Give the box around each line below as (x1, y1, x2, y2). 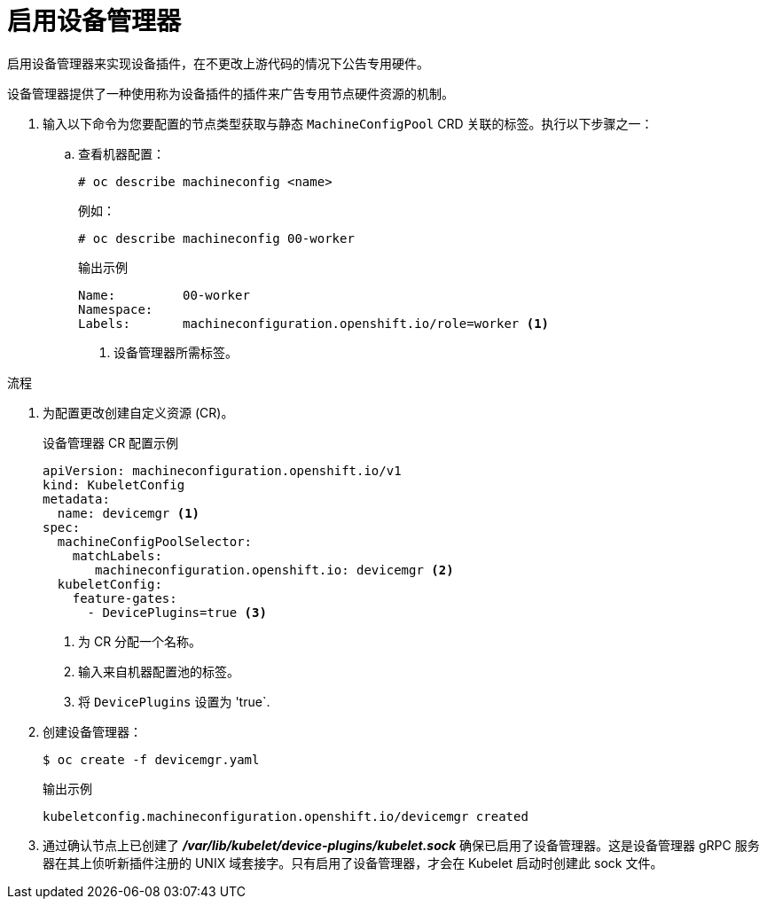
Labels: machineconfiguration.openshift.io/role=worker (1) (78, 316, 550, 331)
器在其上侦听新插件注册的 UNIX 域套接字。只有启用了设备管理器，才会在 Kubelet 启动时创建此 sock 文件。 (43, 855, 663, 871)
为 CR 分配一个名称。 (78, 633, 202, 649)
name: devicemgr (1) (57, 505, 200, 520)
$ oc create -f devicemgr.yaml (43, 752, 260, 767)
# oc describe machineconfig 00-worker (78, 230, 355, 246)
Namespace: (78, 301, 153, 316)
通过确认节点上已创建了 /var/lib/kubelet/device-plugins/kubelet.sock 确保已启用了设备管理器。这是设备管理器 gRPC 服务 (43, 837, 760, 853)
